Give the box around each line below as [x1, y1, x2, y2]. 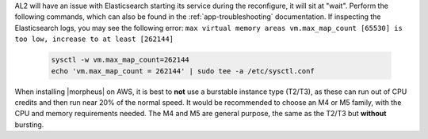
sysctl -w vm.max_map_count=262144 [51, 55, 189, 65]
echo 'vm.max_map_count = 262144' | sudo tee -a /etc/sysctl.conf [51, 66, 315, 75]
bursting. [14, 119, 44, 130]
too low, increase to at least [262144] [14, 35, 174, 43]
